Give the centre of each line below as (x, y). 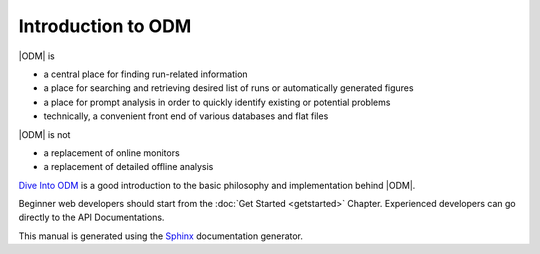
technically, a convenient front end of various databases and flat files (186, 116)
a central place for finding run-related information (146, 74)
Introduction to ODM (105, 26)
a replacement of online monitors (111, 152)
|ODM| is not (44, 134)
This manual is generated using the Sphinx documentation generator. (161, 236)
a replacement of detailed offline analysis (128, 167)
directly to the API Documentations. (91, 217)
